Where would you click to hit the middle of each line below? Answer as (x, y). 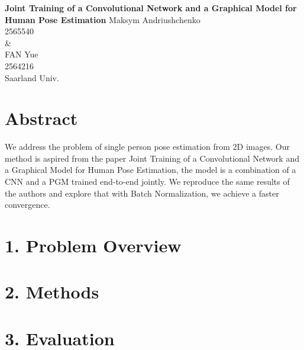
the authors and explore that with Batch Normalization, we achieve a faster (142, 193)
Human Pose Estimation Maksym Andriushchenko (103, 19)
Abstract (41, 118)
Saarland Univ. (32, 77)
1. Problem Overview (93, 245)
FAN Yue (22, 54)
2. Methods (52, 292)
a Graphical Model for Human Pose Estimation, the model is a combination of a (151, 170)
